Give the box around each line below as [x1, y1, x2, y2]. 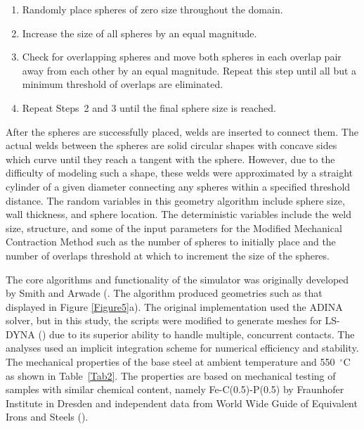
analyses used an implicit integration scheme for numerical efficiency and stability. [6, 340, 359, 355]
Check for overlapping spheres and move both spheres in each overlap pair [22, 49, 342, 64]
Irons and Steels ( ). [6, 409, 89, 424]
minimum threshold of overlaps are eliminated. [22, 77, 223, 91]
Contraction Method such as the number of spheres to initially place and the [6, 234, 336, 249]
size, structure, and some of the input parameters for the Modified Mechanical [6, 220, 342, 235]
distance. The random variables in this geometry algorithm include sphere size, [6, 193, 345, 207]
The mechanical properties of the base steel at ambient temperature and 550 [6, 354, 335, 369]
